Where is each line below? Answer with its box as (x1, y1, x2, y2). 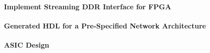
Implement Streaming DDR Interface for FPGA (4, 1, 172, 11)
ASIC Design (4, 39, 49, 50)
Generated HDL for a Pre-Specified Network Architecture (4, 20, 206, 30)
